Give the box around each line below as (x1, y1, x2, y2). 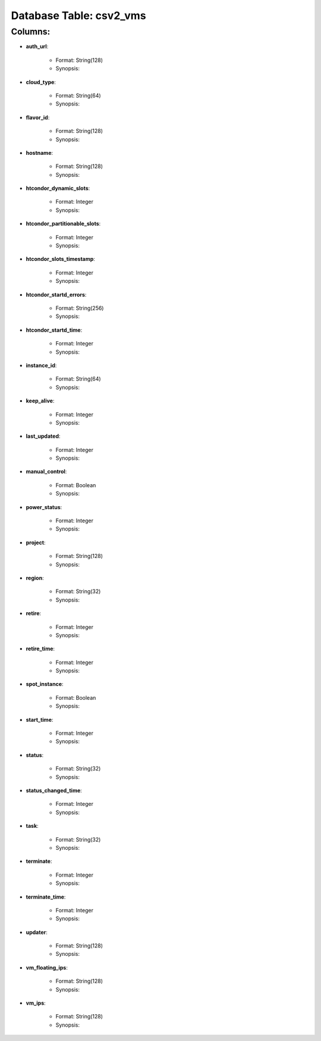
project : (26, 539, 46, 546)
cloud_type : (26, 78, 56, 86)
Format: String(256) (55, 304, 104, 311)
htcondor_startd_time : (26, 326, 83, 334)
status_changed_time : (26, 787, 83, 794)
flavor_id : (26, 114, 50, 121)
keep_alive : (26, 397, 55, 404)
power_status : (26, 503, 62, 510)
